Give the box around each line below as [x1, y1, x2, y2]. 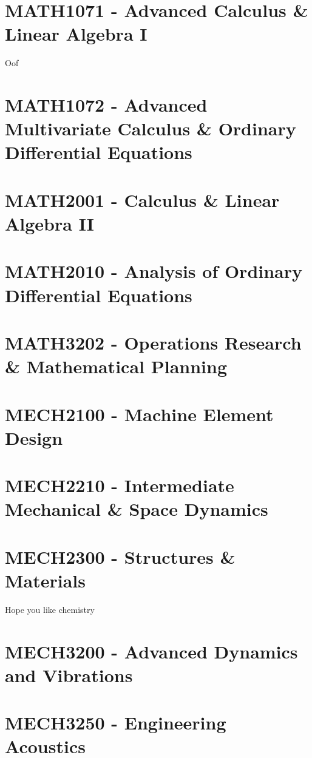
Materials [5, 567, 86, 592]
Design [5, 425, 63, 450]
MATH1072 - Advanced [5, 92, 208, 117]
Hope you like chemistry [5, 603, 95, 615]
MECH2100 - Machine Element [5, 401, 274, 426]
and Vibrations [5, 662, 133, 687]
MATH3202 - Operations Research [5, 330, 302, 354]
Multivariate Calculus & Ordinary [5, 116, 296, 141]
